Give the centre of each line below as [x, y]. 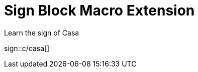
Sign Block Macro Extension [100, 10]
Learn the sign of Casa [42, 32]
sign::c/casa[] [27, 48]
